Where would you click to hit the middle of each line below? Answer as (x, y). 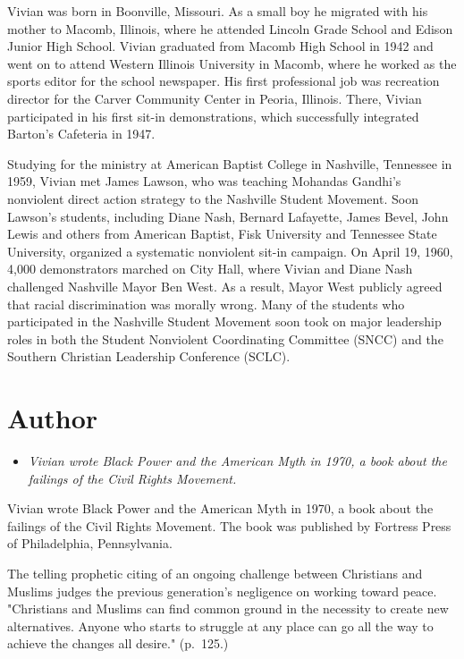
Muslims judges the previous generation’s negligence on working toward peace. (222, 591)
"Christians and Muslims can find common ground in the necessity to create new (228, 608)
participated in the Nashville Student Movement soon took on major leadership (224, 321)
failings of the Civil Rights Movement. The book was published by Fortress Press (229, 525)
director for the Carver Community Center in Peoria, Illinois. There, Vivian (215, 98)
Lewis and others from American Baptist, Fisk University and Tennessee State (222, 234)
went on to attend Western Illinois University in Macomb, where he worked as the (232, 63)
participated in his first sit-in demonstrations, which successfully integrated (213, 116)
